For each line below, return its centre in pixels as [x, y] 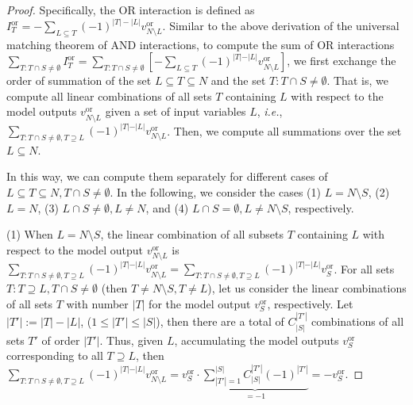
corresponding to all [55, 355]
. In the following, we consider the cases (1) [215, 192]
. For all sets [364, 268]
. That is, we [357, 80]
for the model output [200, 303]
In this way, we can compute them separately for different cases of [167, 176]
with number [97, 303]
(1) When [30, 234]
